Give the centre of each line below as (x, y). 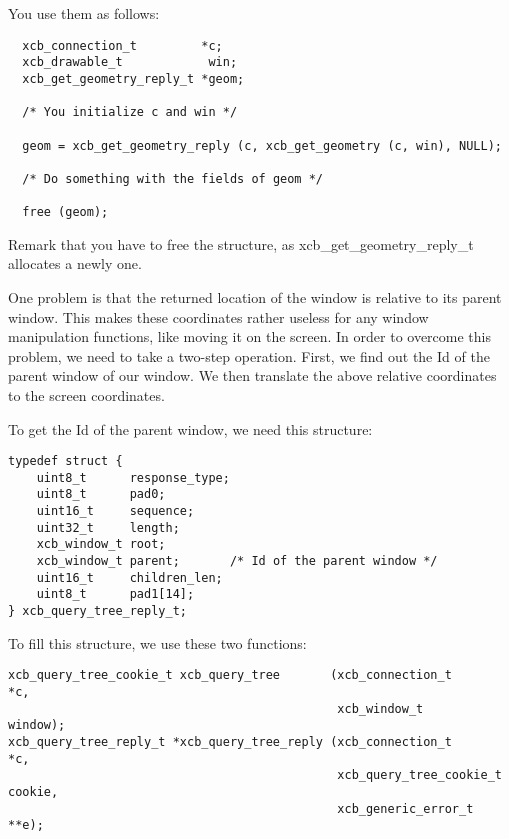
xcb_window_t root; (101, 544)
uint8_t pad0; (101, 494)
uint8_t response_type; (133, 477)
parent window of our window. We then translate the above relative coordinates (252, 375)
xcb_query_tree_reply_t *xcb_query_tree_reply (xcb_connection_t (230, 741)
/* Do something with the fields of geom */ (172, 178)
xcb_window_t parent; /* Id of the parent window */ (237, 561)
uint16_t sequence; (115, 511)
